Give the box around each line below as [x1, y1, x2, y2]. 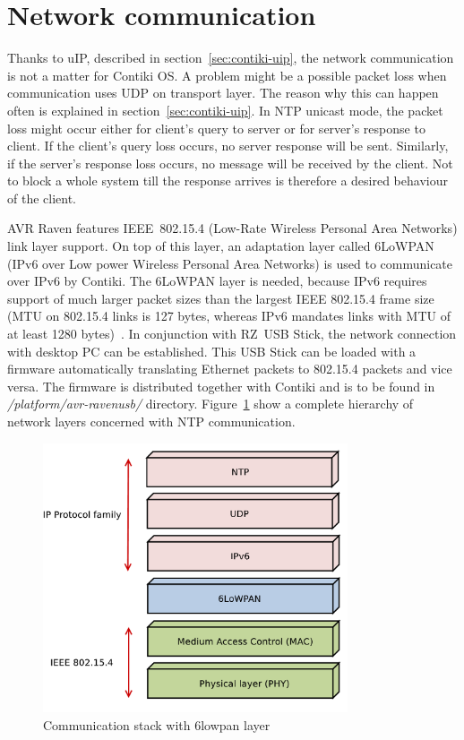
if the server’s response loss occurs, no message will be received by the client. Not [7, 153, 453, 172]
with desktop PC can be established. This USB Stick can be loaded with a [7, 341, 417, 360]
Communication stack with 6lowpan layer [43, 715, 271, 734]
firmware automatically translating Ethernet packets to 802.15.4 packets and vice [7, 359, 452, 378]
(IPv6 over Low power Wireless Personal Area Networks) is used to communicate [7, 254, 453, 272]
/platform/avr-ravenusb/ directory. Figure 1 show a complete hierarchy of [7, 394, 414, 413]
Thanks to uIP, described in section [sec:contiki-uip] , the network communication [7, 48, 454, 67]
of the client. [7, 188, 76, 207]
